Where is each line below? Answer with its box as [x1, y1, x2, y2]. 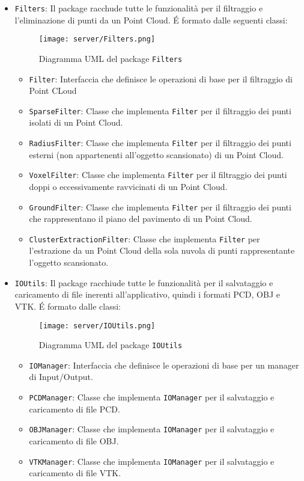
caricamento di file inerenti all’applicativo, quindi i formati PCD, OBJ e [14, 288, 280, 301]
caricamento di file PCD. [29, 402, 120, 415]
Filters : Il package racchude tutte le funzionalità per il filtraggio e [14, 2, 263, 14]
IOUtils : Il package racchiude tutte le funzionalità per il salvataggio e [14, 276, 273, 289]
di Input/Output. [29, 370, 93, 383]
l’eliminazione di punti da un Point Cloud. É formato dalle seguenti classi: [14, 13, 288, 26]
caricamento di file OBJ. [29, 434, 119, 447]
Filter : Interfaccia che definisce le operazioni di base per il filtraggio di [29, 72, 293, 85]
